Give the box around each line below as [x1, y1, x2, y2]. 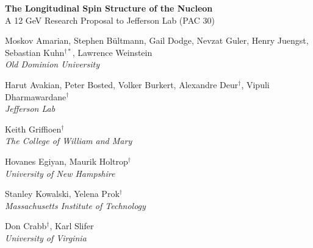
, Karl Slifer [49, 219, 94, 232]
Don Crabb [5, 219, 47, 232]
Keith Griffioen [5, 122, 62, 135]
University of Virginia [5, 231, 87, 244]
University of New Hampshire [5, 167, 115, 179]
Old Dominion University [5, 58, 99, 71]
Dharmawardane [5, 90, 67, 103]
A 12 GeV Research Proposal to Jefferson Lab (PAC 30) [5, 13, 215, 26]
